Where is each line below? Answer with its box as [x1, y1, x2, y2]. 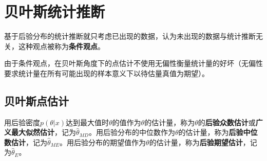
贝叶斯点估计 [4, 93, 69, 108]
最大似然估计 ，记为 [11, 127, 76, 137]
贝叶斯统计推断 [4, 1, 105, 22]
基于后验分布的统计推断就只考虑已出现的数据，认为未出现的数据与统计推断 [4, 31, 256, 41]
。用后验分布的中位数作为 [89, 127, 175, 137]
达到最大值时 [66, 117, 109, 127]
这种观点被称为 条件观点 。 [18, 40, 105, 51]
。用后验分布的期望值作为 [60, 136, 146, 147]
